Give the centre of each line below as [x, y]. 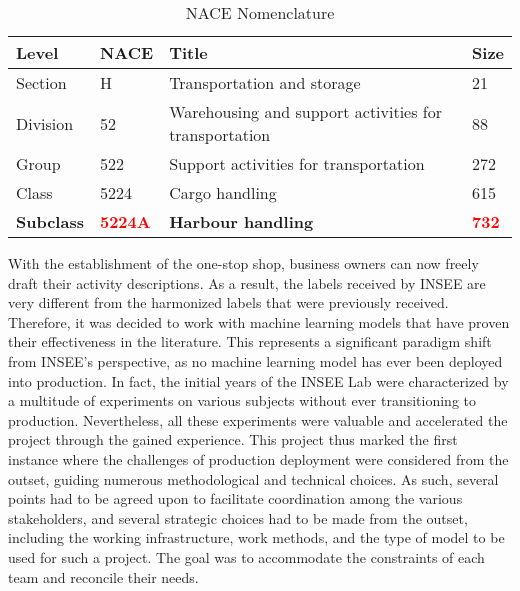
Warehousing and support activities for [306, 111]
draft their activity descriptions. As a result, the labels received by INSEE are [247, 282]
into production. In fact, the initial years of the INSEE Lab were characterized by [258, 380]
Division [45, 123]
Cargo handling [223, 192]
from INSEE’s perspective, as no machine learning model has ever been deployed [255, 360]
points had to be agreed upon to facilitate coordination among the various [235, 498]
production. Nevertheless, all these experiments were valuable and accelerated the [258, 419]
